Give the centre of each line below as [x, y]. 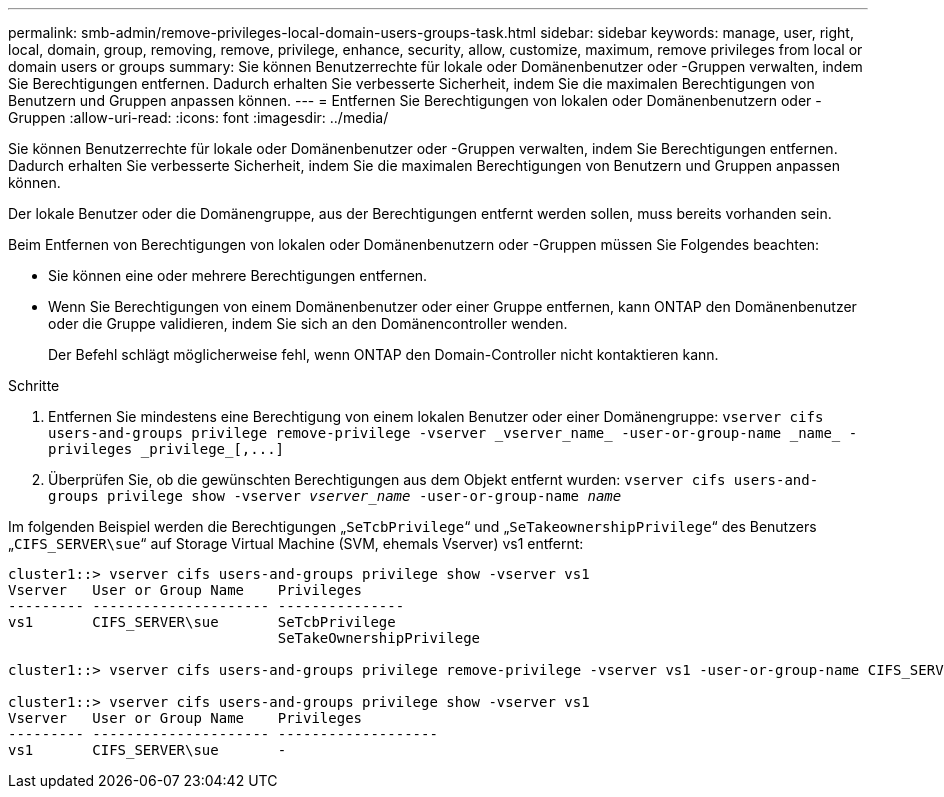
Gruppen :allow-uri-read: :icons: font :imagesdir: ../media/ [198, 117]
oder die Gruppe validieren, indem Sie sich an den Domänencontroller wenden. [308, 323]
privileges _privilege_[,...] [166, 449]
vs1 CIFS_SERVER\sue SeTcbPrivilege [202, 622]
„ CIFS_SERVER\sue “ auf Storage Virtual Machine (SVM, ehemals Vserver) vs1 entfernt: [296, 543]
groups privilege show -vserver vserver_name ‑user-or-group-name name [335, 496]
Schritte [34, 385]
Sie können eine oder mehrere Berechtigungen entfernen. [238, 275]
